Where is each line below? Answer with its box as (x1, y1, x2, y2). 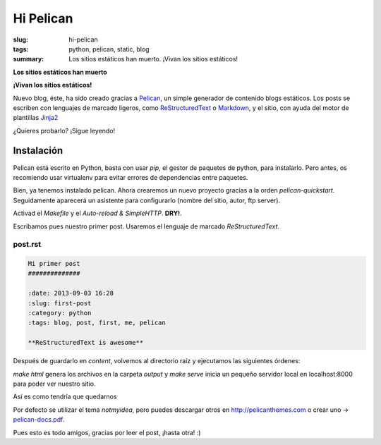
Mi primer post (28, 260, 80, 268)
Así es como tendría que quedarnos (13, 392, 117, 401)
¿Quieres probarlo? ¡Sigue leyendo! (13, 126, 116, 135)
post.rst (13, 240, 42, 250)
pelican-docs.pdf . (13, 415, 65, 424)
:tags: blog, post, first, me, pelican (28, 319, 166, 327)
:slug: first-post (28, 299, 92, 307)
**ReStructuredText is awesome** (28, 339, 144, 347)
